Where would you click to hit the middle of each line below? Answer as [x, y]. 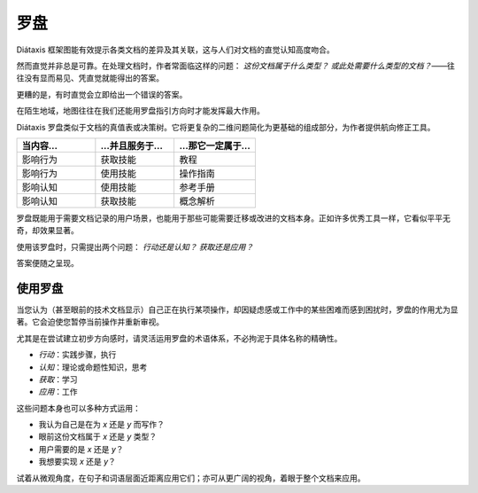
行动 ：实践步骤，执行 [77, 355]
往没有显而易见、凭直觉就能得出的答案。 [90, 78]
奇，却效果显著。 [47, 231]
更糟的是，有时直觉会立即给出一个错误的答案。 [102, 94]
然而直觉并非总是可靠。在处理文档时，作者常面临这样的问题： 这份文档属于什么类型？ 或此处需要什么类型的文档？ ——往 [235, 66]
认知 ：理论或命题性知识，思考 [93, 367]
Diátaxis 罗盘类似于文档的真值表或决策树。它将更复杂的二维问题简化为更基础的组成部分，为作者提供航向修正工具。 [226, 127]
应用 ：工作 [58, 392]
